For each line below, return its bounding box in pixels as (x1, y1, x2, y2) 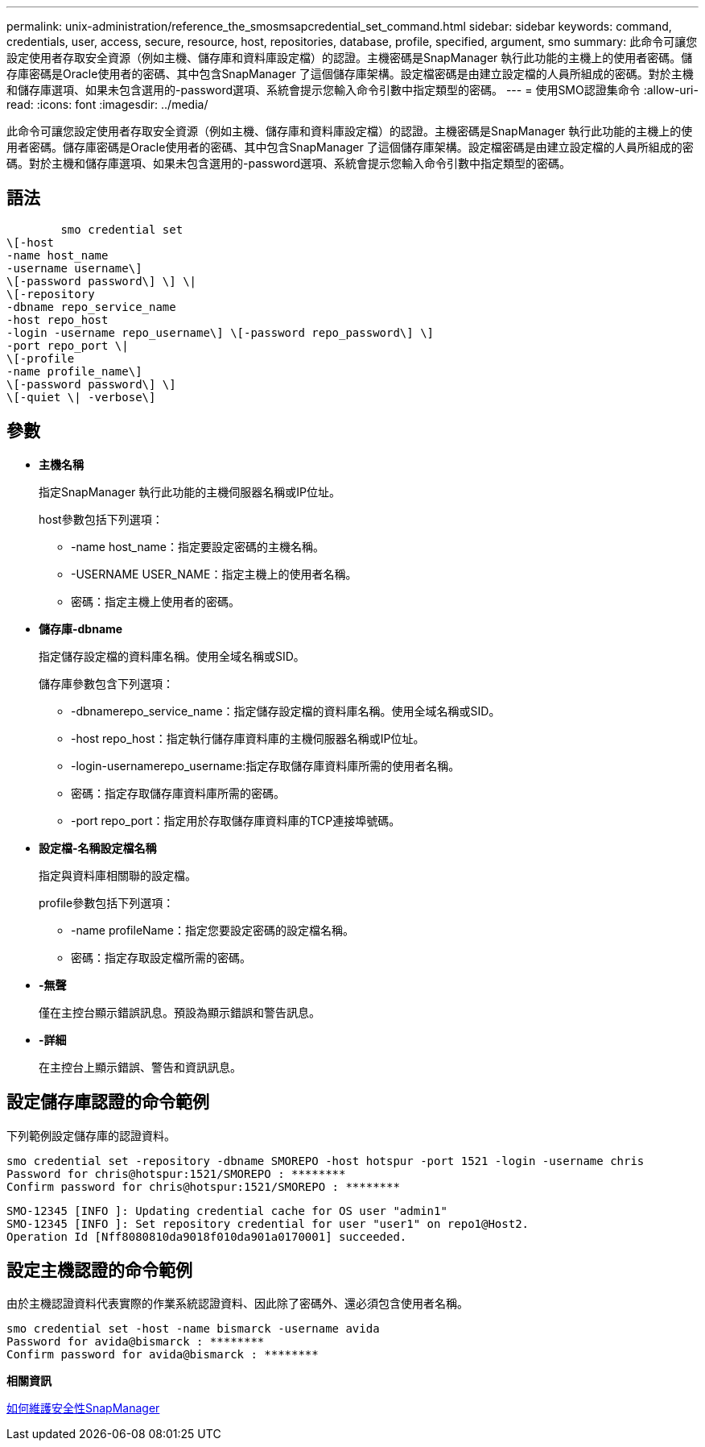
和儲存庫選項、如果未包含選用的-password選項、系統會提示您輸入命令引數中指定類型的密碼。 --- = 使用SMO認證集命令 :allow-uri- (6, 83, 699, 97)
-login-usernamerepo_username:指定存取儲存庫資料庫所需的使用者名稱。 (71, 758, 460, 773)
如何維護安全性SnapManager (6, 1401, 160, 1416)
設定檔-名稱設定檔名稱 (39, 840, 157, 855)
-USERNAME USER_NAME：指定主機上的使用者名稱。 (71, 566, 357, 581)
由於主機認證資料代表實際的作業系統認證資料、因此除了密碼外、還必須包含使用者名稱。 (6, 1296, 468, 1311)
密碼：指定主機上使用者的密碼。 (71, 594, 240, 608)
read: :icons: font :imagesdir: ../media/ (6, 97, 208, 111)
